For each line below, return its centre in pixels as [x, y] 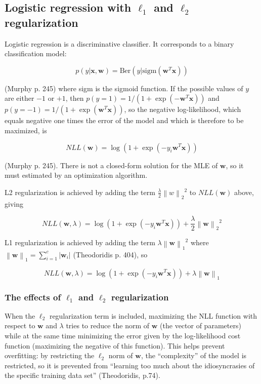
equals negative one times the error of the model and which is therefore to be [124, 120]
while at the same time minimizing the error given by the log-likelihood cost [123, 335]
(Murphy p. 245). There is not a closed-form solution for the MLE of [111, 165]
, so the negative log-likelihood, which [183, 109]
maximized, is [26, 130]
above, [244, 192]
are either [19, 98]
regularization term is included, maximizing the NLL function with [153, 315]
